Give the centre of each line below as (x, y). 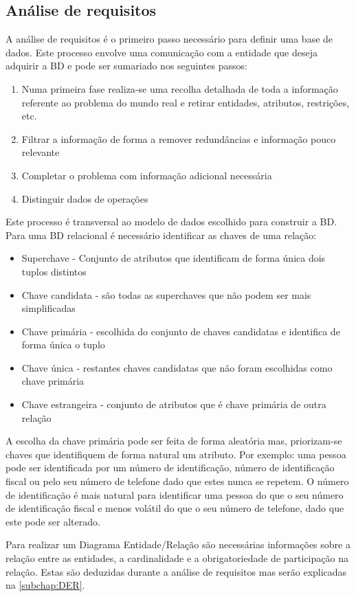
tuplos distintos (54, 271)
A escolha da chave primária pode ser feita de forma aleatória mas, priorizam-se (174, 441)
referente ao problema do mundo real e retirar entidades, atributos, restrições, (186, 102)
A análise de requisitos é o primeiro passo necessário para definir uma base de (169, 39)
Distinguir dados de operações (85, 198)
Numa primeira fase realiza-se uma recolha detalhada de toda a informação (180, 88)
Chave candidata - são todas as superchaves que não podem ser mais (166, 294)
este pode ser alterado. (53, 521)
